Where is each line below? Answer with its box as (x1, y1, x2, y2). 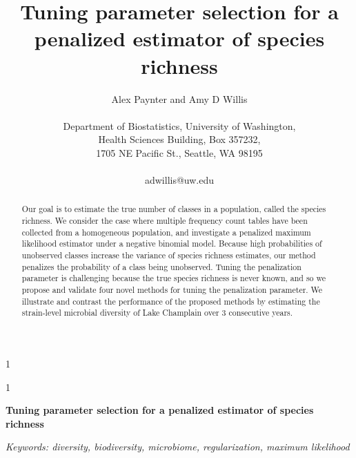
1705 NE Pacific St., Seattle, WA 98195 (96, 145, 263, 160)
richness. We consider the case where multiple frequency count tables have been (21, 215, 308, 227)
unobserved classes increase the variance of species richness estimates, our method (21, 249, 316, 261)
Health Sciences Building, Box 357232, (98, 132, 261, 146)
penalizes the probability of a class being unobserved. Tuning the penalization (21, 260, 301, 272)
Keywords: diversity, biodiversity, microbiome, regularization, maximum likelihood (6, 439, 350, 454)
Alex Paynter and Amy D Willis (111, 91, 248, 106)
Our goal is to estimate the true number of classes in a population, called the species (21, 203, 326, 215)
